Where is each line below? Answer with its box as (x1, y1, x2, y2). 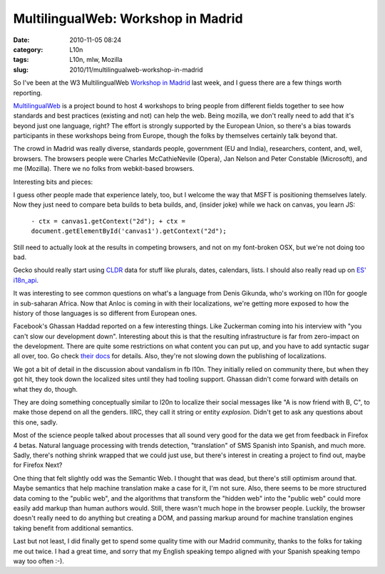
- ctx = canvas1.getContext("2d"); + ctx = (31, 217, 185, 225)
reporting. (13, 88, 43, 97)
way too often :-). (13, 556, 64, 565)
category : (13, 45, 43, 53)
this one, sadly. (13, 417, 58, 427)
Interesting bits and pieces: (13, 177, 93, 186)
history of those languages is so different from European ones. (13, 308, 197, 317)
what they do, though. (13, 385, 78, 393)
